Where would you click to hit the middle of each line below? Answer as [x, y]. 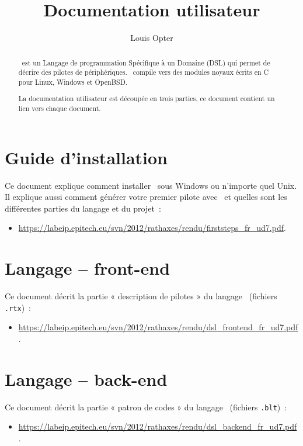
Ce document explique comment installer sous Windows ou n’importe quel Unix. [151, 185]
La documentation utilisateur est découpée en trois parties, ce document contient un [147, 98]
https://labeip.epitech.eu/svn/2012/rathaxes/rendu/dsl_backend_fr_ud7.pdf [158, 426]
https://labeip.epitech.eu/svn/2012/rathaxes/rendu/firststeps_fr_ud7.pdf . [152, 228]
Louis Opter [152, 38]
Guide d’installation [86, 157]
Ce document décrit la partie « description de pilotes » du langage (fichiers [141, 296]
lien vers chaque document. [60, 108]
